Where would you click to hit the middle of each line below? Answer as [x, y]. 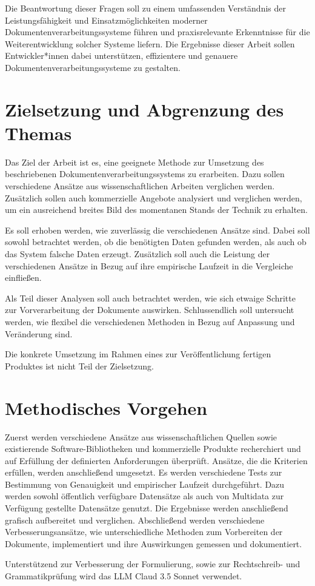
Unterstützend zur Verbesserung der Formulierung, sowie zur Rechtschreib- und [153, 564]
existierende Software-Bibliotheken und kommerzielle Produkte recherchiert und [153, 449]
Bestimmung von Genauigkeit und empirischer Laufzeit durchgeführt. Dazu [145, 484]
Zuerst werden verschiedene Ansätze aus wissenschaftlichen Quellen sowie [141, 436]
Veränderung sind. [39, 333]
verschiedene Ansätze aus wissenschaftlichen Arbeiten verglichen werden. [140, 186]
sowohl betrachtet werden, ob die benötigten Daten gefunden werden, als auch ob [156, 242]
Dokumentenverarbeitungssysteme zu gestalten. [93, 67]
